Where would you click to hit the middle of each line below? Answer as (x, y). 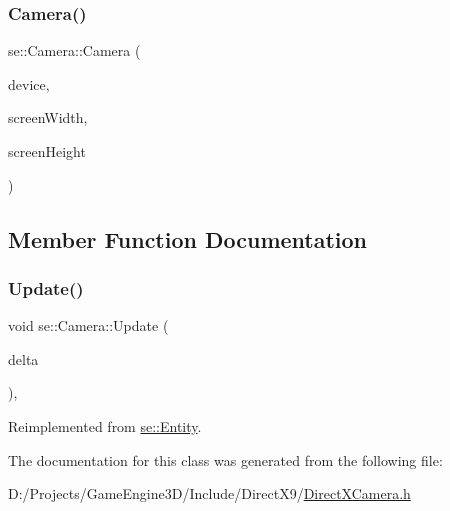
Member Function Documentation (188, 238)
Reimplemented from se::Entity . (105, 425)
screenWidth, (48, 117)
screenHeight (47, 151)
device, (29, 83)
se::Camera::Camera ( (74, 50)
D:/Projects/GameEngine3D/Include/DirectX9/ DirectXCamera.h (209, 493)
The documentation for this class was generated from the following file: (225, 459)
